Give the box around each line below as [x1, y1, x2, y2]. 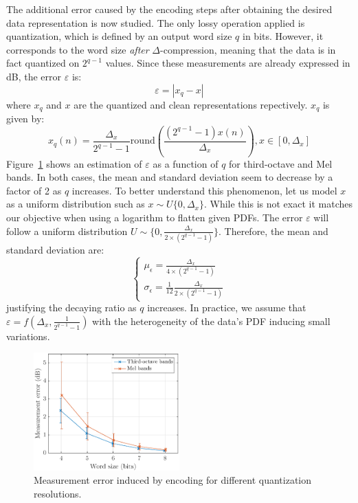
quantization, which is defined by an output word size [6, 29, 232, 43]
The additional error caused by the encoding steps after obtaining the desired [6, 2, 333, 16]
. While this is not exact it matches [203, 197, 353, 211]
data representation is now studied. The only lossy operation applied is [6, 15, 305, 30]
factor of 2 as [6, 183, 62, 197]
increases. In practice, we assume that [147, 300, 306, 315]
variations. [6, 328, 50, 343]
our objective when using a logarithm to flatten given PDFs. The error [6, 210, 303, 224]
